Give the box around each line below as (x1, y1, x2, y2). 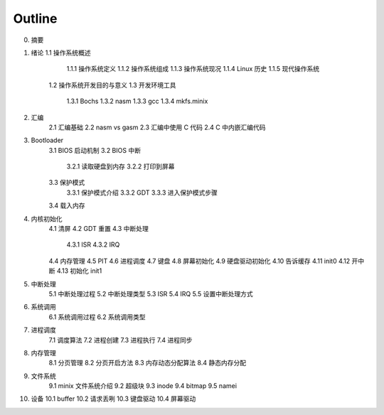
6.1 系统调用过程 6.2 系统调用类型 (48, 313, 146, 321)
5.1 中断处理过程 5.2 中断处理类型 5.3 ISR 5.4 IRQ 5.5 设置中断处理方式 (48, 289, 253, 298)
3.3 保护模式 (48, 178, 85, 187)
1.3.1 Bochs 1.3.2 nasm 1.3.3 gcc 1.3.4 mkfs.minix (66, 97, 208, 106)
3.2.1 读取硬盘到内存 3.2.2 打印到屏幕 (66, 162, 175, 171)
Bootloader (31, 136, 64, 145)
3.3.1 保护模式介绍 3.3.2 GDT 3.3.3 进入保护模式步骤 (66, 188, 218, 197)
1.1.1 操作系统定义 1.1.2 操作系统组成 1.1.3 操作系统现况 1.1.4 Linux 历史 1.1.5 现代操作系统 (66, 65, 320, 73)
